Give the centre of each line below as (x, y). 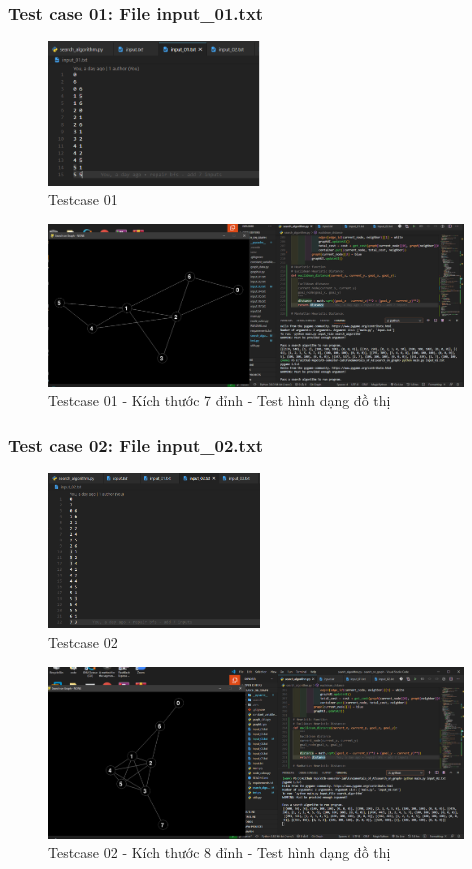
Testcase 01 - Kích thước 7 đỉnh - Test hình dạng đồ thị (219, 400)
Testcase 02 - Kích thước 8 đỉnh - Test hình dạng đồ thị (219, 852)
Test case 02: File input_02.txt (136, 444)
